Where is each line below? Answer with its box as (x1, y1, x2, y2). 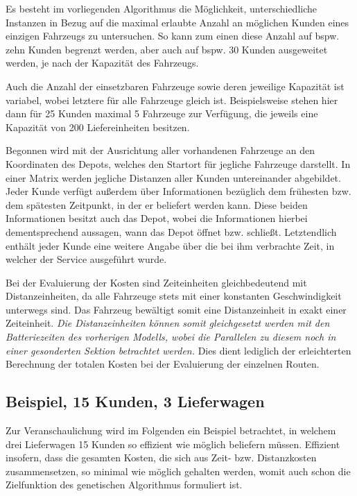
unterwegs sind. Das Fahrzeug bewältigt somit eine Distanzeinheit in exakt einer (6, 302, 347, 316)
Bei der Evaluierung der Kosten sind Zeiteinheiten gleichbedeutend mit (6, 275, 307, 289)
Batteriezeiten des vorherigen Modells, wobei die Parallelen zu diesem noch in (6, 330, 336, 344)
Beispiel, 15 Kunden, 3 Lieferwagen (6, 391, 265, 412)
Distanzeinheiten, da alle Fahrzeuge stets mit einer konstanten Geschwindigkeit (6, 289, 342, 303)
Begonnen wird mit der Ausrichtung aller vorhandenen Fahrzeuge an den (6, 143, 315, 157)
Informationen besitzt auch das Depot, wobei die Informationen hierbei (6, 211, 308, 225)
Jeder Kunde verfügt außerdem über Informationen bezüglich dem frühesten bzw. (6, 184, 351, 198)
